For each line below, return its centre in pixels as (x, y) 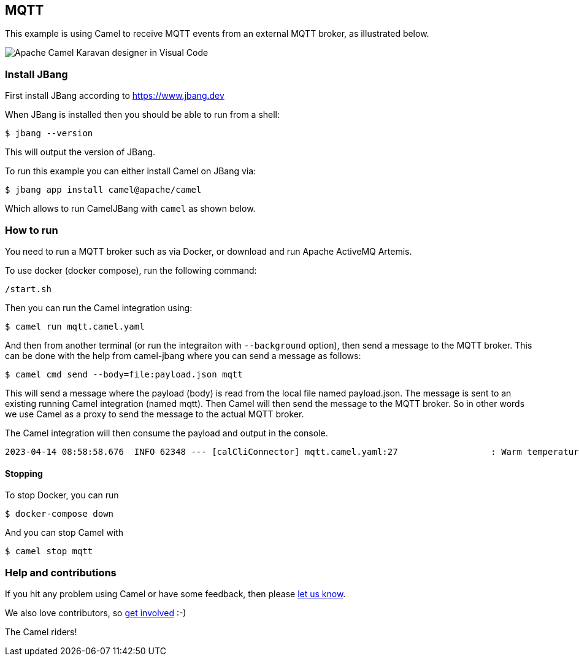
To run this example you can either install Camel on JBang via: (131, 171)
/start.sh (28, 289)
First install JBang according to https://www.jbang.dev (115, 96)
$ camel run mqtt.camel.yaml (75, 326)
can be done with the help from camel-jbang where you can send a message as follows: (183, 355)
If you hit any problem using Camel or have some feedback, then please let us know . (175, 593)
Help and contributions (61, 572)
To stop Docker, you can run (62, 495)
